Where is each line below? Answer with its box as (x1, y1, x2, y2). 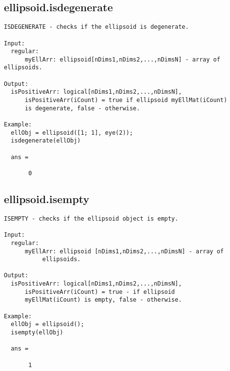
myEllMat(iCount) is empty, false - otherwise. (24, 296, 182, 304)
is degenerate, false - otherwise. (24, 104, 140, 112)
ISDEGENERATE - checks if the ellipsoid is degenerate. (4, 23, 189, 31)
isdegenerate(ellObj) (11, 137, 81, 144)
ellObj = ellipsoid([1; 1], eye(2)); (11, 129, 133, 136)
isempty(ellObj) (11, 329, 63, 336)
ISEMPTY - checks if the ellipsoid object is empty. (4, 215, 178, 222)
